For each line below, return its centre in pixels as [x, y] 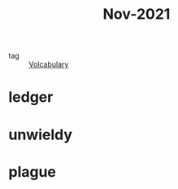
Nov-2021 [137, 14]
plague [33, 171]
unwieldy [41, 134]
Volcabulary [49, 64]
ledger [31, 97]
